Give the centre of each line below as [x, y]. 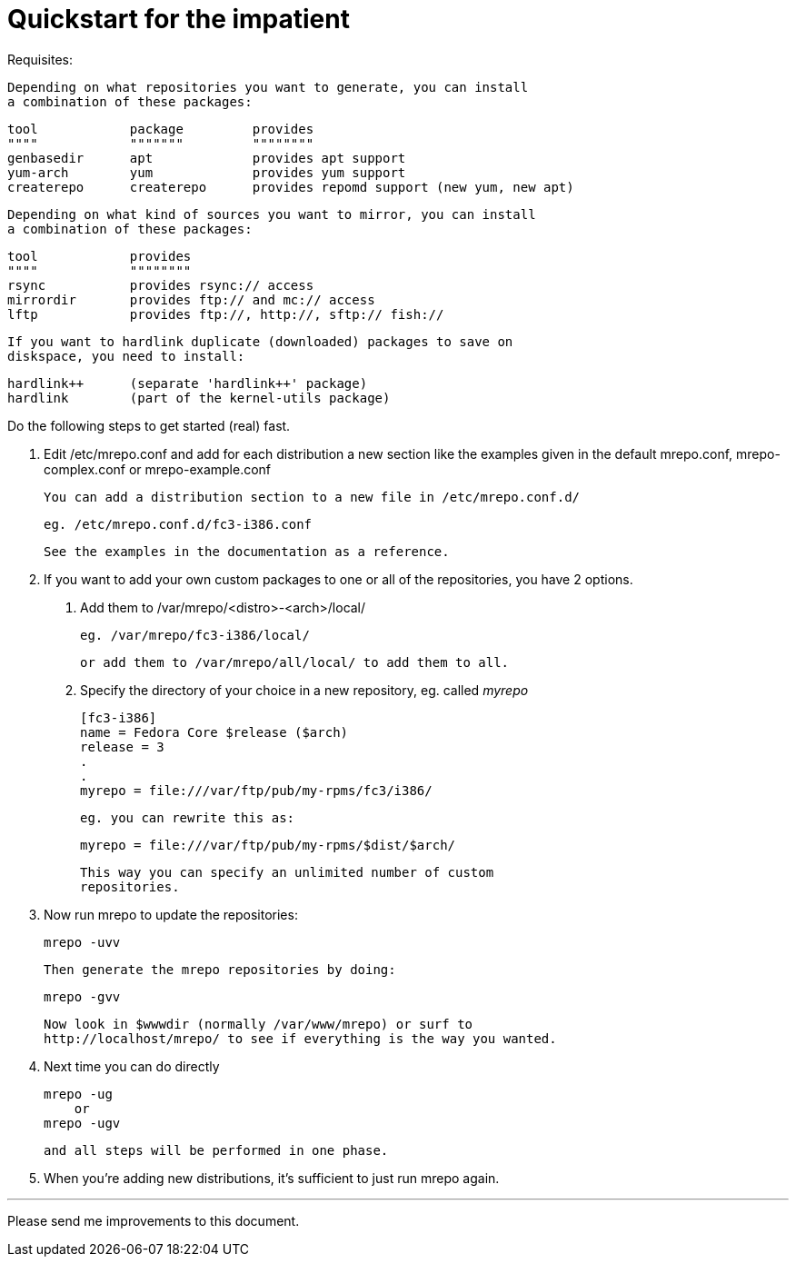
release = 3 [122, 746]
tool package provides [161, 129]
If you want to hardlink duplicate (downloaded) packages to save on [260, 341]
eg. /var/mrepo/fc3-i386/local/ [195, 635]
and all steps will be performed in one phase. [216, 1150]
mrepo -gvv [82, 996]
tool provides [99, 256]
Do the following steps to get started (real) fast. [149, 425]
